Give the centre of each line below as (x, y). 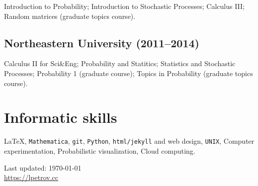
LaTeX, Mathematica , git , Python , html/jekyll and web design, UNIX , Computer (129, 141)
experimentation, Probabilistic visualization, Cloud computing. (100, 150)
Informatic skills (61, 117)
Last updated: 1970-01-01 (43, 167)
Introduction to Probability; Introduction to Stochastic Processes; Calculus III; (124, 6)
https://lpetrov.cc (31, 177)
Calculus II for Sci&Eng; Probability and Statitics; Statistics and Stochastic (120, 63)
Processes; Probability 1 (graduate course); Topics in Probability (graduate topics (129, 73)
